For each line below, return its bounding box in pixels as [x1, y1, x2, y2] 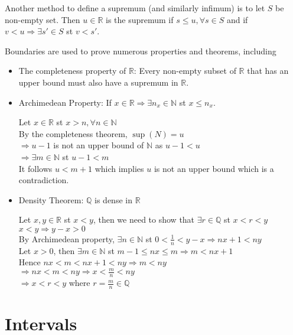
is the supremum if [106, 13, 174, 25]
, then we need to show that [93, 213, 195, 226]
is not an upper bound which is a [154, 162, 274, 174]
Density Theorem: [18, 193, 84, 206]
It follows [18, 162, 53, 174]
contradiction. [18, 174, 69, 186]
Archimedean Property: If [18, 96, 112, 108]
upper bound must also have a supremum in [18, 76, 178, 88]
